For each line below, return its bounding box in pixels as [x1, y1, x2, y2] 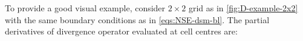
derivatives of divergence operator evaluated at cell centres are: [5, 25, 238, 37]
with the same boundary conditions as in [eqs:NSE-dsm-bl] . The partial [5, 13, 270, 26]
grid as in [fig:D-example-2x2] [188, 2, 298, 14]
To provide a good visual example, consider [5, 2, 166, 14]
